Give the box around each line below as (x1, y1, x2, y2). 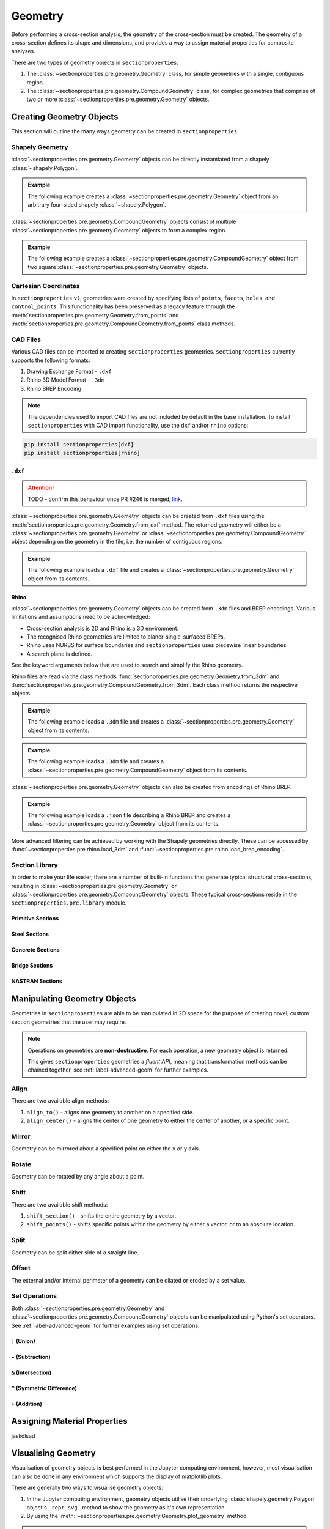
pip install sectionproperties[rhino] (24, 450, 141, 457)
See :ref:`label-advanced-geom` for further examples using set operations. (11, 1322, 200, 1329)
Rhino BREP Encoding (26, 385, 82, 392)
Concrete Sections (11, 946, 61, 953)
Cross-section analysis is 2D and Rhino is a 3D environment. (26, 624, 179, 632)
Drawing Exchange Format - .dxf (26, 368, 112, 376)
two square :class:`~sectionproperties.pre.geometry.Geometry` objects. (28, 263, 208, 270)
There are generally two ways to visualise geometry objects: (11, 1484, 163, 1492)
